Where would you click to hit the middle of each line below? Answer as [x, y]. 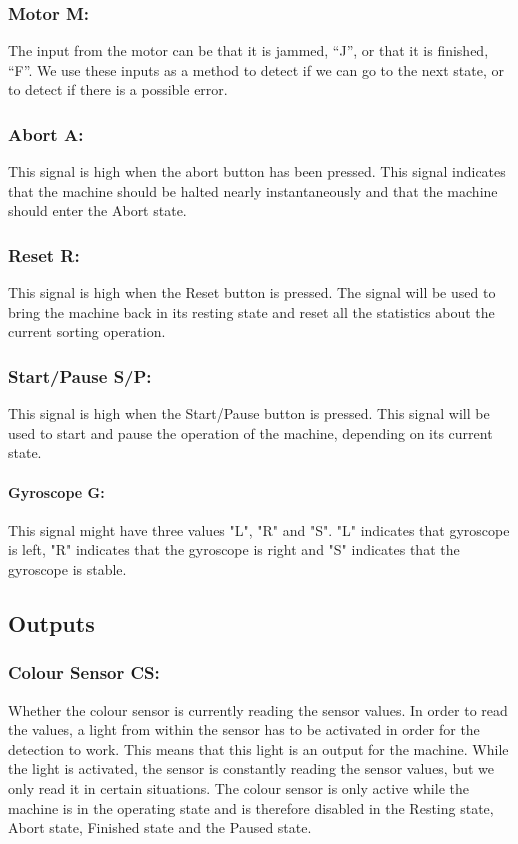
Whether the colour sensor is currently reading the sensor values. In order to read [258, 709]
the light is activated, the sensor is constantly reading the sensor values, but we [251, 768]
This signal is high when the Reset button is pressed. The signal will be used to [252, 292]
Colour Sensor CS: [84, 672]
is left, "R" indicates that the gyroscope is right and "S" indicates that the [234, 549]
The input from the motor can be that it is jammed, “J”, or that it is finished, [248, 50]
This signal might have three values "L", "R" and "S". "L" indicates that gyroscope [259, 529]
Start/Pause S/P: [80, 375]
